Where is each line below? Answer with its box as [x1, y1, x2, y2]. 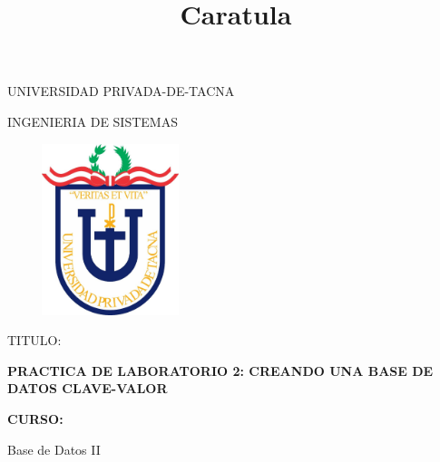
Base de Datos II [7, 439, 101, 458]
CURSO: [7, 409, 64, 428]
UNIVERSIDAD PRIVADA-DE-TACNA [7, 82, 235, 101]
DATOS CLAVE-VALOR [7, 379, 168, 398]
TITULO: [7, 331, 62, 350]
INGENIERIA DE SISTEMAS [7, 111, 178, 130]
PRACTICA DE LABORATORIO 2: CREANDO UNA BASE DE [7, 361, 434, 380]
